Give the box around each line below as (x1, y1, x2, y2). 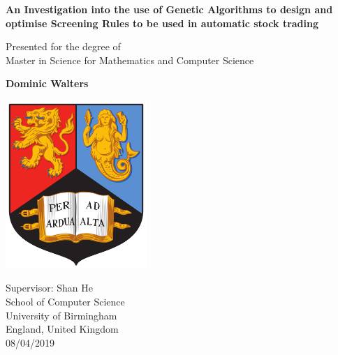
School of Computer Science (6, 294, 125, 309)
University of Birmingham (6, 308, 117, 322)
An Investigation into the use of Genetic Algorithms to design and (6, 2, 333, 16)
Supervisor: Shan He (6, 280, 94, 295)
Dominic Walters (6, 76, 89, 91)
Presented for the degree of (6, 39, 121, 54)
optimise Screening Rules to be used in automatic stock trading (6, 15, 319, 30)
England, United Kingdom (6, 322, 119, 336)
